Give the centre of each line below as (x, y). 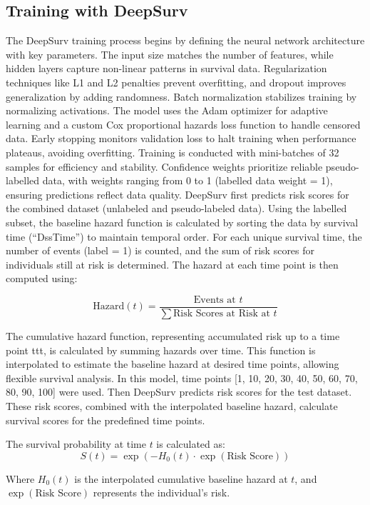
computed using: (42, 278)
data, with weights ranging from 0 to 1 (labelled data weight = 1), (187, 180)
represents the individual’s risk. (161, 492)
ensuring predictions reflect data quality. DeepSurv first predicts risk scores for (178, 194)
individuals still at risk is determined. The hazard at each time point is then (172, 264)
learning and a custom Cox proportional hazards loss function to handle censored (183, 124)
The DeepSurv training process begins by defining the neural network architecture (185, 40)
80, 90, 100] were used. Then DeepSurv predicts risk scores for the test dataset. (179, 392)
